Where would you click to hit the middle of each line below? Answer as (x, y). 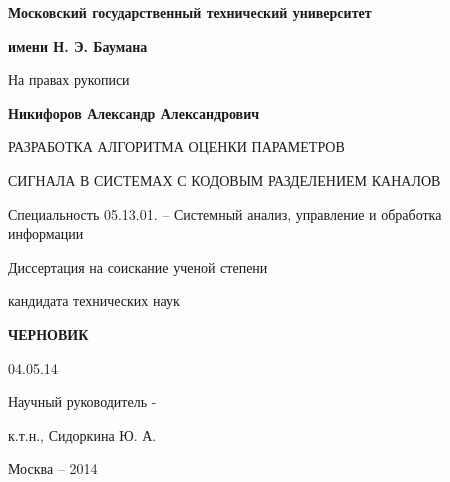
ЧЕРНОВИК (48, 333)
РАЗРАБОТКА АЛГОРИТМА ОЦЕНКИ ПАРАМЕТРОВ (176, 146)
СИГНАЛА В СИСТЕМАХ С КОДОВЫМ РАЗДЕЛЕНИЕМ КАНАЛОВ (224, 179)
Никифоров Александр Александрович (134, 112)
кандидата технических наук (94, 300)
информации (46, 233)
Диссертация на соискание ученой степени (138, 266)
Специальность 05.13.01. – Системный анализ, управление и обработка (225, 213)
